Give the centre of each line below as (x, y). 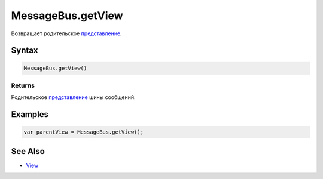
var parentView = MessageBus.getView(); (83, 132)
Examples (30, 114)
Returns (23, 85)
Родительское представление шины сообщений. (73, 97)
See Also (28, 151)
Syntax (25, 50)
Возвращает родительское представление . (66, 33)
